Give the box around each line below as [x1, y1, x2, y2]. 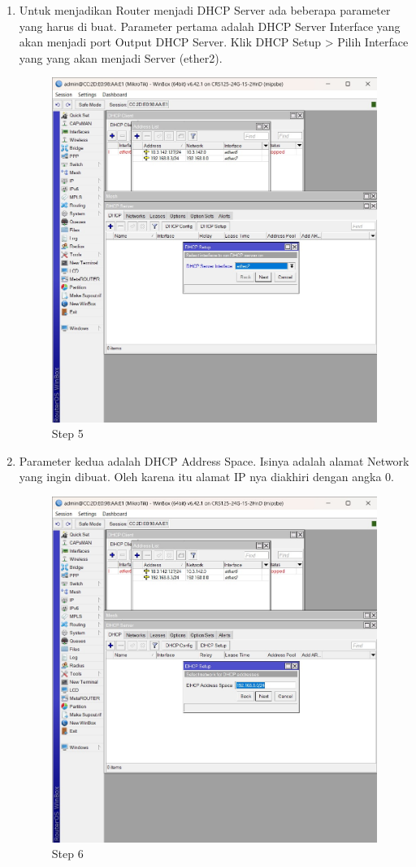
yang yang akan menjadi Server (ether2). [19, 49, 223, 66]
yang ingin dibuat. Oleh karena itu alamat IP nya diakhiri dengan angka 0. [19, 468, 394, 485]
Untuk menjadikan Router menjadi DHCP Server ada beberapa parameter [19, 2, 391, 18]
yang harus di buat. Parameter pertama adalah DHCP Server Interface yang [19, 17, 401, 34]
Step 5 [51, 425, 84, 442]
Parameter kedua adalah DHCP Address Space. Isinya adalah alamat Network [19, 452, 409, 469]
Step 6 [51, 845, 84, 862]
